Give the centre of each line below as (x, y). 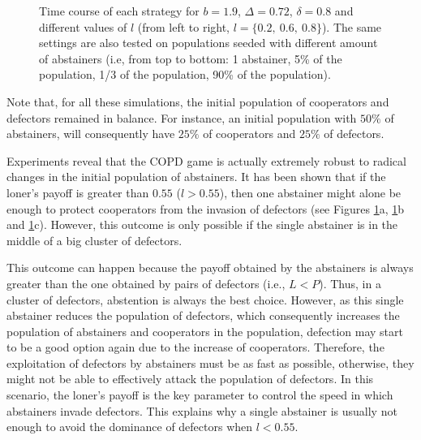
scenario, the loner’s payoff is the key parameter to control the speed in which (200, 395)
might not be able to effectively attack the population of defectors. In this (190, 379)
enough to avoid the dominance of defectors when (130, 427)
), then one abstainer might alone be (310, 192)
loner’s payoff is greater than (78, 192)
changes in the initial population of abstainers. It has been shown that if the (196, 177)
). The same (352, 26)
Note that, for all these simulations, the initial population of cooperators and (198, 101)
